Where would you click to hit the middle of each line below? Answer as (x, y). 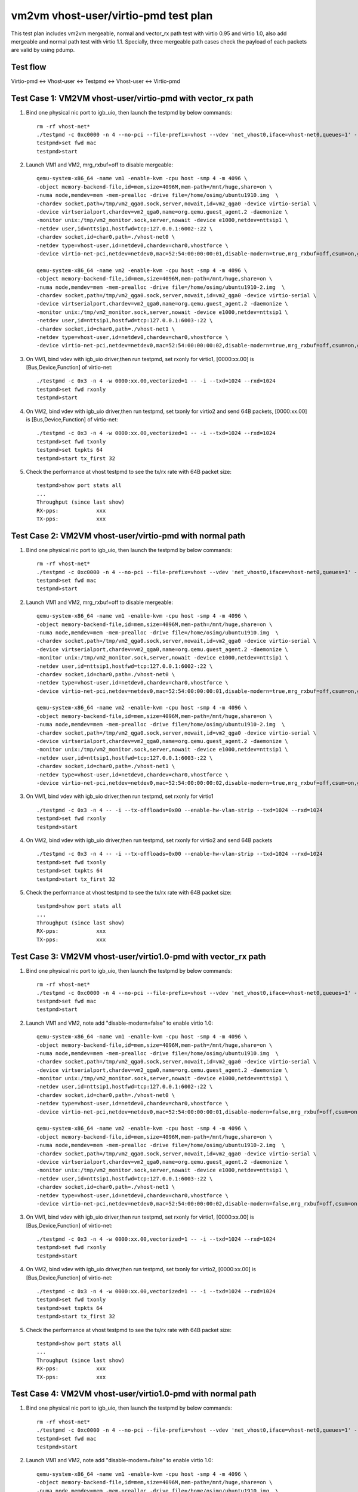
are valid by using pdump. (43, 50)
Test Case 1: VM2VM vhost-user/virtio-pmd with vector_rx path (132, 98)
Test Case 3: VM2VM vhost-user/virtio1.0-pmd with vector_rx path (138, 956)
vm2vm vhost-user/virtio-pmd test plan (112, 16)
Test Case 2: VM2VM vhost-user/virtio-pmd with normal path (128, 536)
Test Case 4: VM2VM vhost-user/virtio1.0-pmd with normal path (134, 1394)
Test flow (29, 67)
